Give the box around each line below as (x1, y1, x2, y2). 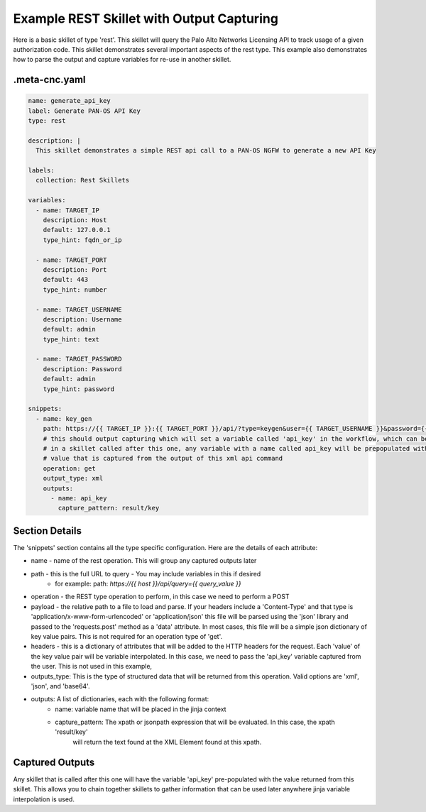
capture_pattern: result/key (58, 504, 160, 512)
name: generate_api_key (28, 97, 111, 105)
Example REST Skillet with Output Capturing (13, 11, 278, 26)
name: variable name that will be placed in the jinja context (55, 705, 226, 713)
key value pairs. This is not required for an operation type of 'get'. (31, 632, 223, 640)
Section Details (13, 525, 82, 537)
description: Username (43, 315, 122, 323)
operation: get (43, 464, 96, 472)
